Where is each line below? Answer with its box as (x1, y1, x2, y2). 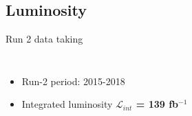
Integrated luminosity (21, 97, 113, 111)
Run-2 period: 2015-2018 (21, 73, 125, 88)
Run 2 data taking (6, 32, 83, 46)
